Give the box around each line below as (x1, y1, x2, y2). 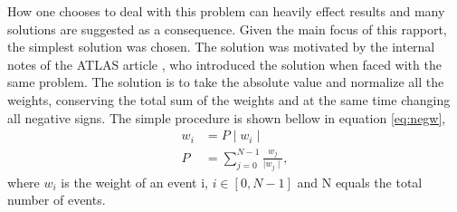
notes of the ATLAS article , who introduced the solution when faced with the (7, 54, 442, 73)
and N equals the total (297, 172, 423, 191)
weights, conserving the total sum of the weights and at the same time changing (7, 90, 451, 109)
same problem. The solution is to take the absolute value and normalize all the (7, 72, 444, 92)
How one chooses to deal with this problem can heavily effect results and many (7, 2, 445, 20)
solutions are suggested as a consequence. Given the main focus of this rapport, (7, 19, 447, 38)
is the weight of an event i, (61, 172, 208, 191)
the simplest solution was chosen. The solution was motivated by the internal (7, 37, 435, 56)
